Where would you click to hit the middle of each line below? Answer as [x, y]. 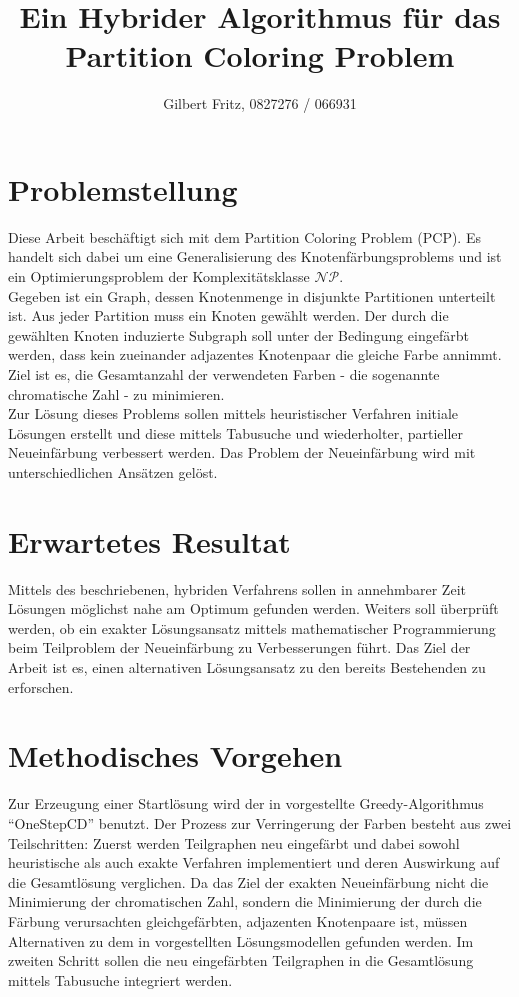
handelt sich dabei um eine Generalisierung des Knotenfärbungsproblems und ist [255, 256]
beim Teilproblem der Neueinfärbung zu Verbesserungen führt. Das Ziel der [239, 647]
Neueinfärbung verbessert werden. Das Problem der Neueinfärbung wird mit [242, 452]
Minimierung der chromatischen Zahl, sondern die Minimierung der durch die [245, 901]
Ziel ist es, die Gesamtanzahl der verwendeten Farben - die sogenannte [224, 374]
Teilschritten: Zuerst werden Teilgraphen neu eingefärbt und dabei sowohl [234, 842]
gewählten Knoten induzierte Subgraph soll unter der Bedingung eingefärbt [238, 334]
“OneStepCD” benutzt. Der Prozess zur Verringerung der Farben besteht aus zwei [260, 822]
